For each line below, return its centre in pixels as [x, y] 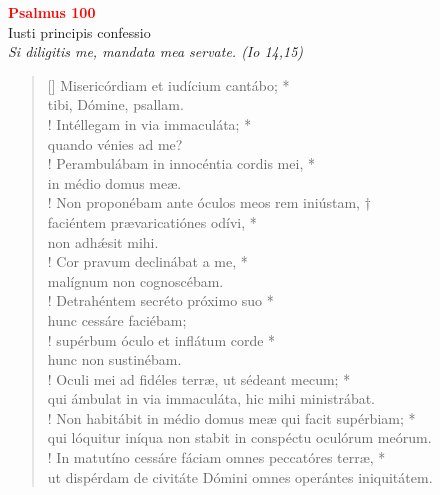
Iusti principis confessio [79, 31]
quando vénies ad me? [115, 143]
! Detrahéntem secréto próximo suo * [160, 300]
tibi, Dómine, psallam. [115, 104]
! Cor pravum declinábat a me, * [147, 261]
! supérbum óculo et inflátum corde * [161, 339]
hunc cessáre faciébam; [117, 319]
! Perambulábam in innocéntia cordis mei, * [181, 163]
